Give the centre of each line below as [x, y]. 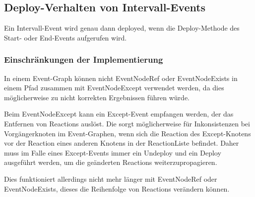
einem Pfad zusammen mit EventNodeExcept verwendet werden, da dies [114, 88]
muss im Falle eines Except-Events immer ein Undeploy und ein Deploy [113, 152]
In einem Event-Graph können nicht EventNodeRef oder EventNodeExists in [121, 78]
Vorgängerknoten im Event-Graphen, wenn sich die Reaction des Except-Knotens [127, 133]
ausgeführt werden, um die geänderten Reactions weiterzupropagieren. [111, 162]
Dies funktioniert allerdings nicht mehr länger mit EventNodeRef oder [111, 178]
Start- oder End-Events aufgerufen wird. [65, 37]
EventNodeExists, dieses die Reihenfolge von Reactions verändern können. [117, 188]
